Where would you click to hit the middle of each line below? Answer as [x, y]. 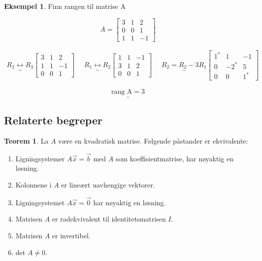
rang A [122, 92]
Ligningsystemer [40, 158]
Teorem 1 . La [26, 140]
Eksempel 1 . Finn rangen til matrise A [65, 6]
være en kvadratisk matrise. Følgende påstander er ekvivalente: [153, 140]
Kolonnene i [33, 184]
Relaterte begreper [53, 120]
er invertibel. [71, 235]
